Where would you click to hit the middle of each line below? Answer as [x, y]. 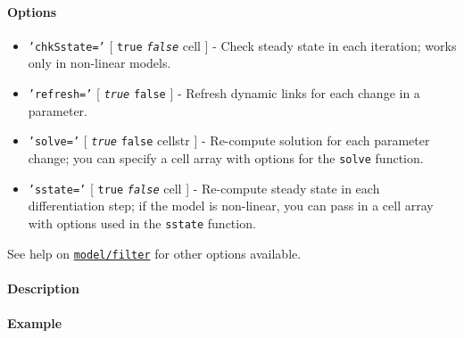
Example [35, 322]
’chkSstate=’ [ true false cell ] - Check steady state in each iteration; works [242, 45]
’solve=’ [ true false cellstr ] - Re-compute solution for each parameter [229, 140]
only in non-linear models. [99, 63]
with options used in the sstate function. [142, 223]
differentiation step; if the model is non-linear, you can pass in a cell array [231, 206]
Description [44, 288]
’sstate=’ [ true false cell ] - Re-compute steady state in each [204, 188]
